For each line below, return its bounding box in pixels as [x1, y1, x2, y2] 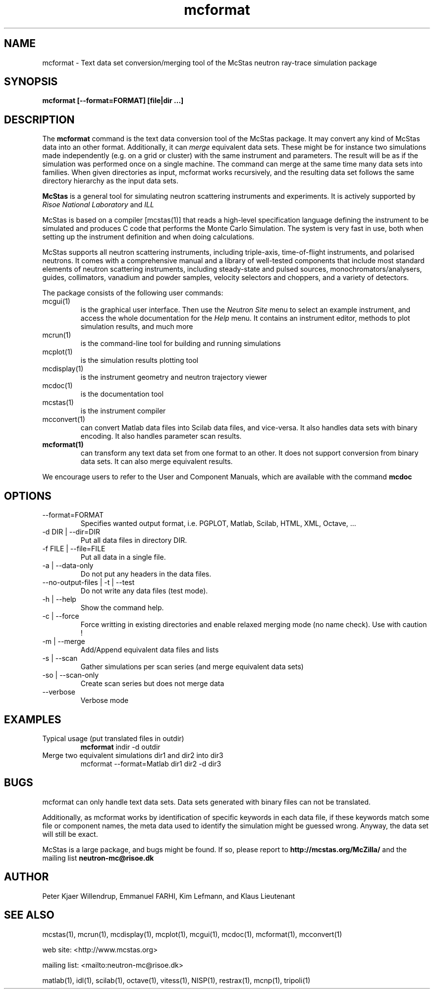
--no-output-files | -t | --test [42, 578, 135, 587]
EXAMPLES [4, 713, 61, 726]
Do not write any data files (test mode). [80, 586, 208, 595]
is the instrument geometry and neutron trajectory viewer [80, 373, 268, 382]
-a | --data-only [42, 561, 94, 570]
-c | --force [42, 612, 79, 621]
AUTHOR [4, 871, 49, 883]
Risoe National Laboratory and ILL [42, 200, 154, 209]
